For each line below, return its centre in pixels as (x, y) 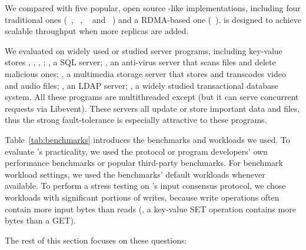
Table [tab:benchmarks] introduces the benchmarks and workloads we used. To (147, 139)
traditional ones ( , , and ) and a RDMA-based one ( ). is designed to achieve (153, 19)
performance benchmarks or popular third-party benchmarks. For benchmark (144, 163)
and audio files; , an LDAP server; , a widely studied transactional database (142, 85)
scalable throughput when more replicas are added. (97, 31)
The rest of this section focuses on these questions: (96, 240)
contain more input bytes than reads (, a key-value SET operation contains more (150, 209)
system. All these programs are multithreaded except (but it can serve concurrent (152, 97)
